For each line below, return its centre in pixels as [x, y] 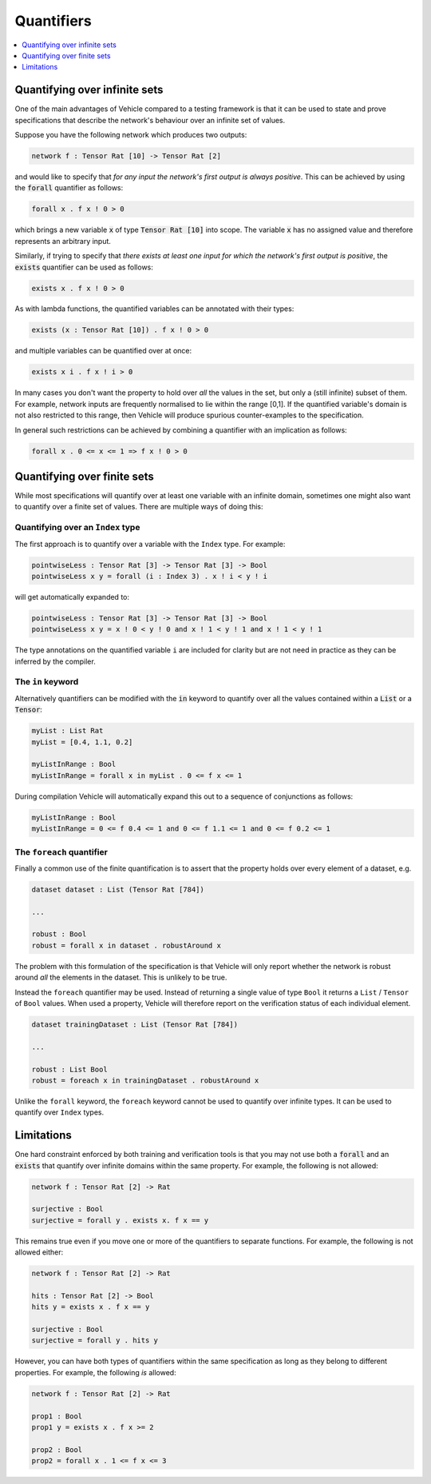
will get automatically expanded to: [72, 596]
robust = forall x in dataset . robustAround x [126, 945]
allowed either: [39, 1252]
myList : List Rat [67, 731]
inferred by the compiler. [55, 661]
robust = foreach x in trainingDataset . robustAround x [145, 1080]
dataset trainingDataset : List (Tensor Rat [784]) [135, 1024]
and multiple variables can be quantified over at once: [103, 351]
